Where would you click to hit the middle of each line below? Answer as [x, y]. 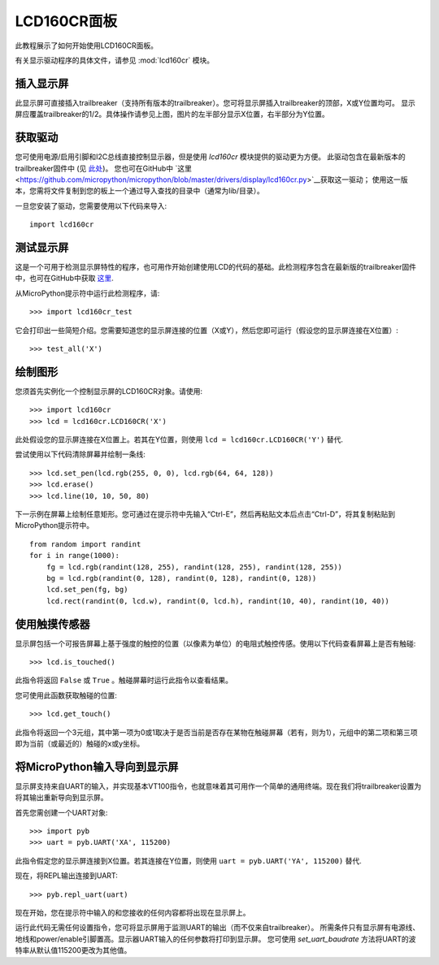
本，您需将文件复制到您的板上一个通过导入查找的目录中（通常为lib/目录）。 [139, 191]
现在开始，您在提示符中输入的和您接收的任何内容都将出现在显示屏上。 [133, 913]
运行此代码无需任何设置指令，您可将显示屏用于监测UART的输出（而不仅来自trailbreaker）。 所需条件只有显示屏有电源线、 [217, 928]
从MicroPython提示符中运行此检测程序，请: [87, 293]
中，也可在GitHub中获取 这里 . [64, 278]
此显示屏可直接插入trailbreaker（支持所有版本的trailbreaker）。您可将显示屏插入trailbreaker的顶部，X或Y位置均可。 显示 [215, 102]
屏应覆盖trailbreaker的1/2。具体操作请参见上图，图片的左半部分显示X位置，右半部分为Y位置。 [172, 115]
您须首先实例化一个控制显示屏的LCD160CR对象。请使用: [109, 391]
